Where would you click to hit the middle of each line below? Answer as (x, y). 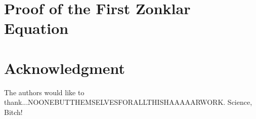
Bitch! (13, 112)
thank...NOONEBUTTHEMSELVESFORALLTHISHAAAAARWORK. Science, (128, 102)
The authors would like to (44, 92)
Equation (36, 28)
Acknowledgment (65, 68)
